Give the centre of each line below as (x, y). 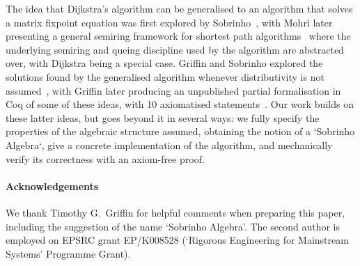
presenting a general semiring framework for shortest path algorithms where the (178, 36)
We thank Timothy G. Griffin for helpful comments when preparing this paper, (175, 212)
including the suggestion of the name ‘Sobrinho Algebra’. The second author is (173, 226)
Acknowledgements (52, 186)
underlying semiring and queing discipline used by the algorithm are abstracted (175, 49)
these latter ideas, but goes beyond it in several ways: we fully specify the (163, 117)
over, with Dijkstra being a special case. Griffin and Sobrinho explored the (164, 63)
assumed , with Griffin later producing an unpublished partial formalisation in (173, 90)
